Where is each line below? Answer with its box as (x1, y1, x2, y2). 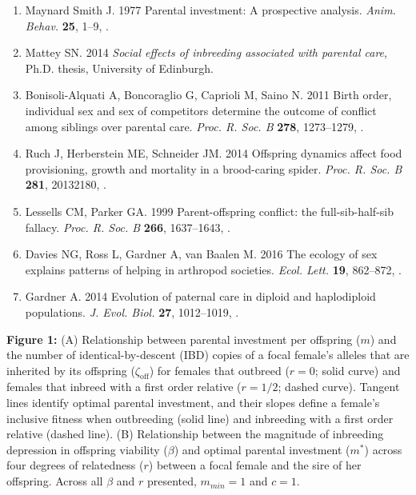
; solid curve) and (314, 361, 401, 378)
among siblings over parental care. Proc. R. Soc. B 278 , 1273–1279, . (25, 118, 364, 134)
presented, (146, 473, 197, 489)
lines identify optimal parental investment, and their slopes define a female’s (6, 394, 380, 411)
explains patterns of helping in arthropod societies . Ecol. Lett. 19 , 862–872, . (25, 261, 402, 277)
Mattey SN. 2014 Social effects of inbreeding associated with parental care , (25, 44, 387, 61)
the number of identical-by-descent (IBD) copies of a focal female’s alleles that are (6, 346, 410, 363)
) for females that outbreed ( (149, 361, 290, 378)
